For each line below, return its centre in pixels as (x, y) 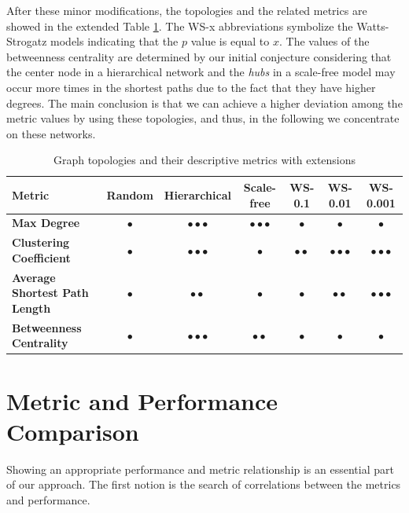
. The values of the (324, 41)
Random (130, 194)
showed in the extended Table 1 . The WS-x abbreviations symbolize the (180, 26)
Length (31, 308)
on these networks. (51, 133)
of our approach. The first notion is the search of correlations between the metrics (204, 484)
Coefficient (41, 257)
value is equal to (230, 41)
